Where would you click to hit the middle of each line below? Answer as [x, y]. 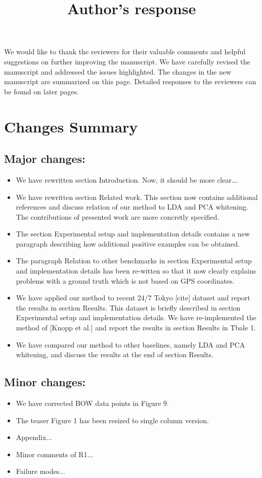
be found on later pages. [41, 91]
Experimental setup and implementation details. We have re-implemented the [136, 317]
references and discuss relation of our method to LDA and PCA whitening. [132, 207]
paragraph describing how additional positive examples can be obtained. [128, 243]
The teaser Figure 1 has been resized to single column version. [112, 420]
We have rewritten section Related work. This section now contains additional [137, 197]
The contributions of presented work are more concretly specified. [118, 216]
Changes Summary [71, 126]
